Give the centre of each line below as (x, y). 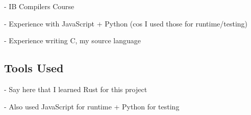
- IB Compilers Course (39, 6)
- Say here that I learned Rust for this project (76, 89)
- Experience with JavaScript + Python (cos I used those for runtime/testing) (126, 23)
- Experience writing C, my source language (72, 40)
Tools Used (34, 68)
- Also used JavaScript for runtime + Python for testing (92, 106)
